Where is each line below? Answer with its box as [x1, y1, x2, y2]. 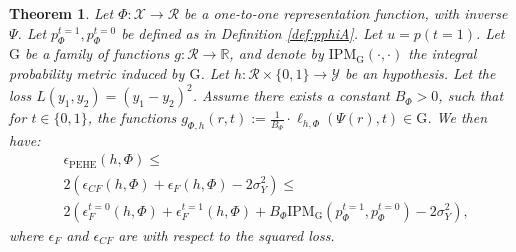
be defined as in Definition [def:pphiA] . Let [121, 22, 383, 43]
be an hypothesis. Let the [344, 62, 496, 83]
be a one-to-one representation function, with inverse [184, 3, 508, 23]
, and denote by [229, 43, 324, 64]
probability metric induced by [9, 62, 185, 83]
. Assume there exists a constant [192, 85, 390, 106]
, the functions [87, 107, 177, 128]
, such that [438, 85, 504, 106]
